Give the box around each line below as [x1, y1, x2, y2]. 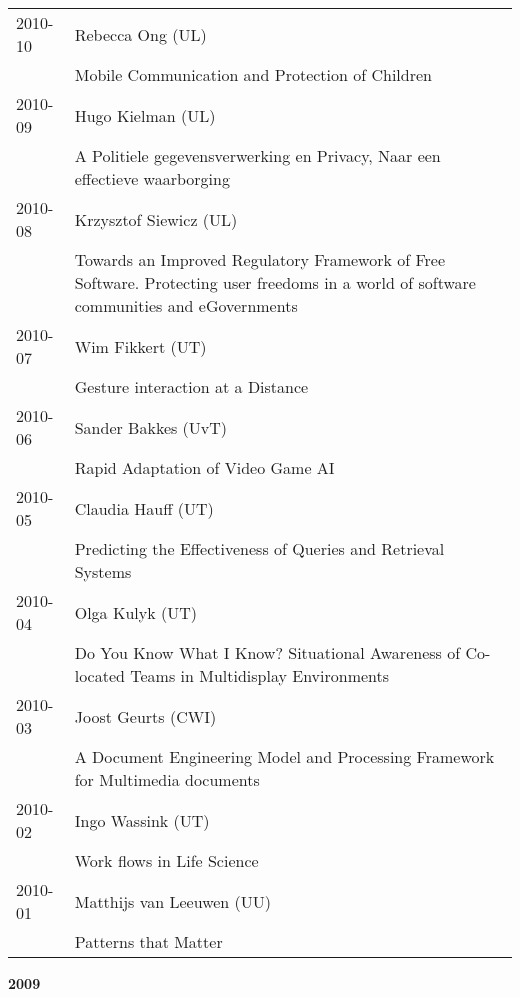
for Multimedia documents [74, 768, 260, 791]
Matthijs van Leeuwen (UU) [74, 889, 272, 913]
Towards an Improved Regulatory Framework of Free [74, 248, 446, 271]
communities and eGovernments [74, 294, 298, 317]
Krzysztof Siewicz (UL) [74, 207, 238, 231]
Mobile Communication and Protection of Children [74, 63, 432, 86]
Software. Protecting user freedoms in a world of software [74, 271, 476, 294]
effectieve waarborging [74, 167, 230, 190]
